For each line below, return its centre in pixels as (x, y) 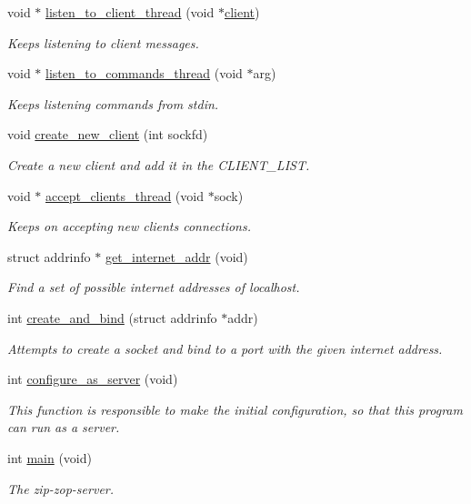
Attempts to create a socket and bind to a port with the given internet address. (225, 348)
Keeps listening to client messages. (103, 42)
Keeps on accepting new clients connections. (130, 226)
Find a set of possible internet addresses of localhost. (154, 287)
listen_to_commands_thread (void (144, 73)
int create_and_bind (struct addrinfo (112, 317)
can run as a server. (64, 427)
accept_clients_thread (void (125, 195)
